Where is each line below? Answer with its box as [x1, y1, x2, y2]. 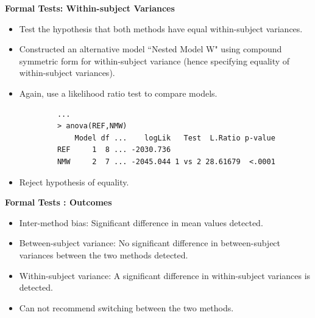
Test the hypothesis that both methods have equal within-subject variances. [19, 22, 303, 35]
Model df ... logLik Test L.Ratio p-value [74, 133, 275, 142]
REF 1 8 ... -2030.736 [57, 145, 171, 154]
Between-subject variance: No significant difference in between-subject [19, 237, 281, 249]
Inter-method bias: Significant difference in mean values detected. [19, 216, 263, 229]
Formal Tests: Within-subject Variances [5, 2, 175, 14]
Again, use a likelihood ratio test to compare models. [19, 86, 218, 99]
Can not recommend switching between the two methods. [19, 301, 234, 314]
